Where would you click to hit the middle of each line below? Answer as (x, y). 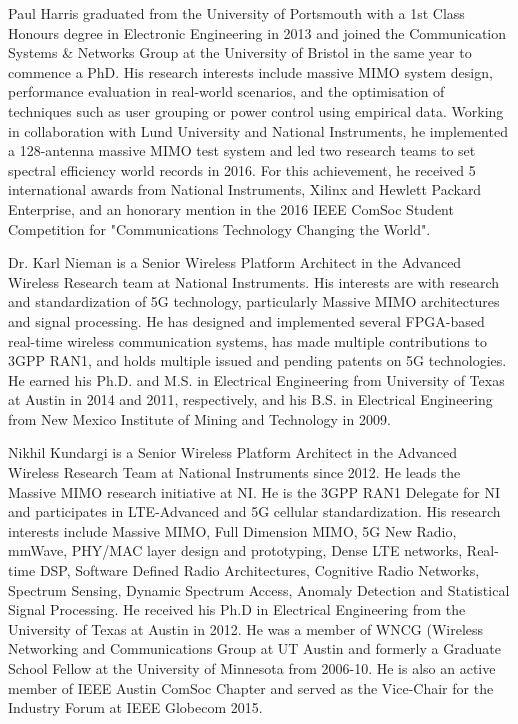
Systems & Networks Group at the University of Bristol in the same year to (240, 52)
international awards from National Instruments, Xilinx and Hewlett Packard (245, 189)
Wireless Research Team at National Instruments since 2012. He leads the (234, 472)
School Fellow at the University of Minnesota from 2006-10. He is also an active (252, 668)
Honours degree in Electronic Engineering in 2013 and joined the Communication (257, 32)
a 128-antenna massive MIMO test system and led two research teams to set (242, 150)
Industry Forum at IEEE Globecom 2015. (135, 707)
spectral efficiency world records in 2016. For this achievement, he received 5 (242, 169)
